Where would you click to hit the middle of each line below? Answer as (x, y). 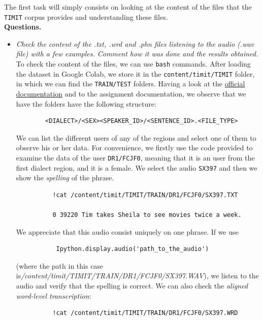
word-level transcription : (54, 295)
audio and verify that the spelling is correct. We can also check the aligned (132, 286)
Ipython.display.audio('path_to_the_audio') (133, 249)
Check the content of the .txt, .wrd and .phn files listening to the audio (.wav (135, 43)
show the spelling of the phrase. (65, 178)
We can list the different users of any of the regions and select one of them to (136, 137)
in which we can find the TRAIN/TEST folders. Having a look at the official (130, 84)
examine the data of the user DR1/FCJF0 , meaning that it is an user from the (135, 157)
